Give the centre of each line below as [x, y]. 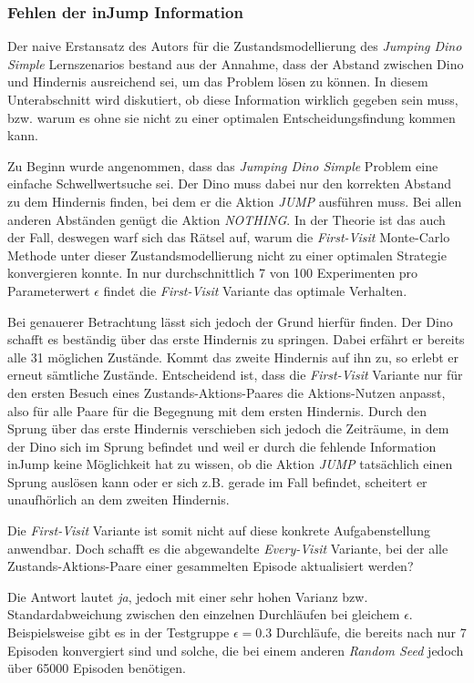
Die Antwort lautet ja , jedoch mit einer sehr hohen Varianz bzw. [188, 596]
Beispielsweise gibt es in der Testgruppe [118, 632]
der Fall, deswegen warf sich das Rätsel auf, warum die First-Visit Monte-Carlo [229, 237]
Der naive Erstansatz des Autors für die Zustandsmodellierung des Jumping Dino [235, 46]
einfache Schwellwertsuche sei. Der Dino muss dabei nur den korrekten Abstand [230, 183]
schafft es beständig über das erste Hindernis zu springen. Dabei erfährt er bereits [236, 339]
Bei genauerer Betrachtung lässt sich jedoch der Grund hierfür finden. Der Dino [230, 321]
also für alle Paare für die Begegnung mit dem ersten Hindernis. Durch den [217, 410]
